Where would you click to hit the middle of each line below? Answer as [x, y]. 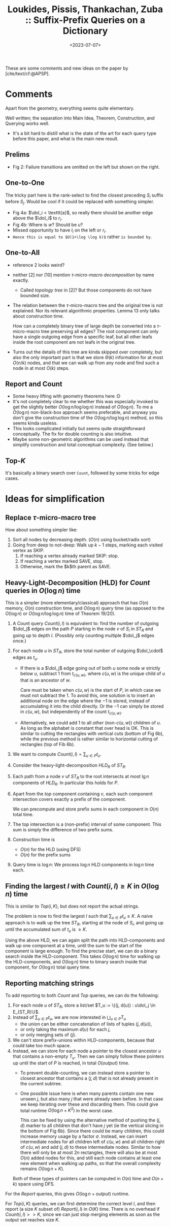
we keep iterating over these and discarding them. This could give [89, 1104]
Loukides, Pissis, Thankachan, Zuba [85, 9]
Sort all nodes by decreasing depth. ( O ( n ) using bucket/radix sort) [81, 540]
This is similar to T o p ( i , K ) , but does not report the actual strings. [72, 906]
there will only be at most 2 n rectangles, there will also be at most [89, 1153]
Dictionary [85, 31]
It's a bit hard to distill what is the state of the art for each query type [84, 133]
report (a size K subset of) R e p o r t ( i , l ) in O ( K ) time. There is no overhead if [82, 1209]
